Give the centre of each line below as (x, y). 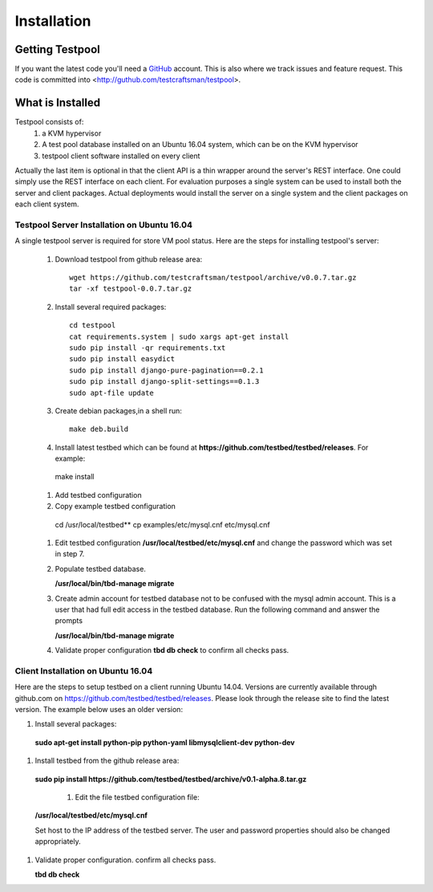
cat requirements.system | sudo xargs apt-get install (179, 336)
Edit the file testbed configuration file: (137, 797)
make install (75, 477)
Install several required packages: (111, 307)
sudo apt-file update (111, 393)
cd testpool (93, 326)
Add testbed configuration (98, 495)
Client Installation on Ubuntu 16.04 (84, 670)
